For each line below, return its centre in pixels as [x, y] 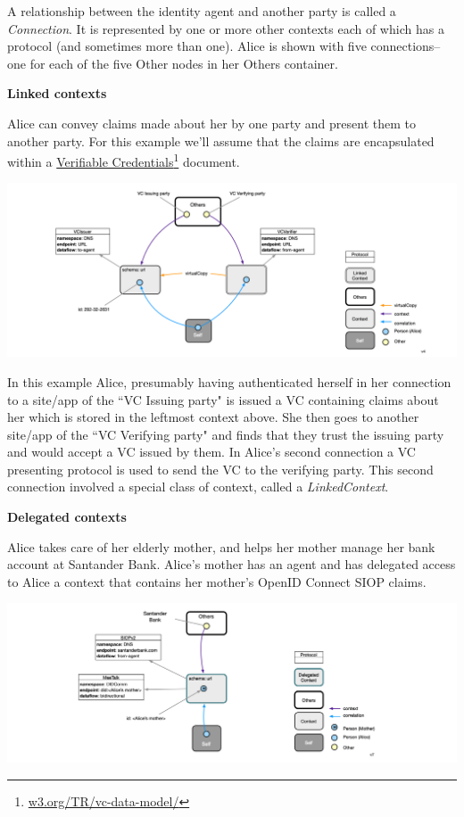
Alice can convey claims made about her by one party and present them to [211, 123]
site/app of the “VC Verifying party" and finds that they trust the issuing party [226, 434]
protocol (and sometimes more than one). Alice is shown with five [187, 46]
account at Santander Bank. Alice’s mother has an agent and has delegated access [232, 564]
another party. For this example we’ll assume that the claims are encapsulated [221, 140]
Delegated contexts [67, 517]
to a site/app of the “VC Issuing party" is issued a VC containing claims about [223, 399]
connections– [406, 46]
